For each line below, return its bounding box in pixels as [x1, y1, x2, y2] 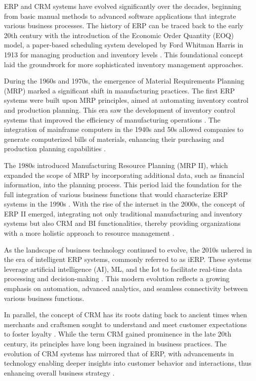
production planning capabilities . [4, 143, 106, 154]
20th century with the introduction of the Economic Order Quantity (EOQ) [4, 30, 234, 40]
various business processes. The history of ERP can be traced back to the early [4, 20, 244, 31]
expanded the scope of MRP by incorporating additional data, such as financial [4, 169, 245, 180]
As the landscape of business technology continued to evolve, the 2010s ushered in [4, 244, 252, 254]
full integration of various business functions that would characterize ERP [4, 189, 228, 199]
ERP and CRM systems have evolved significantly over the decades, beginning [4, 1, 241, 11]
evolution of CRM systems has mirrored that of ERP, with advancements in [4, 348, 234, 358]
